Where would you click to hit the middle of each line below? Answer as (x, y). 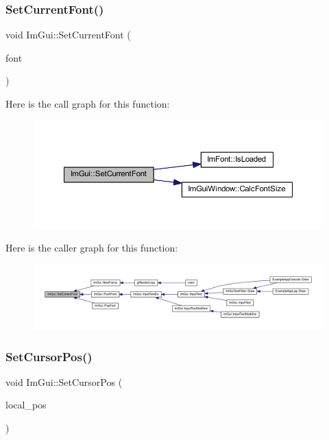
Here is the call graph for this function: (88, 103)
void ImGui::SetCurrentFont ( (68, 35)
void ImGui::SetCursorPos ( (64, 381)
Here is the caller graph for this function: (92, 248)
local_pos (26, 405)
